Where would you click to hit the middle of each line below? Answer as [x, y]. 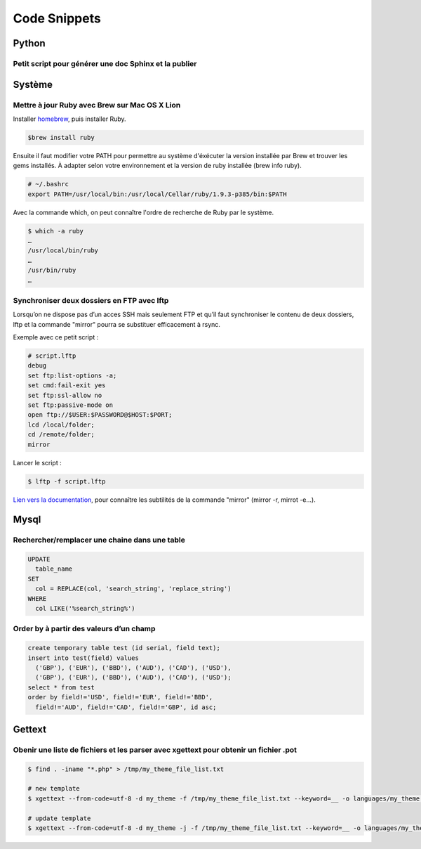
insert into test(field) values [83, 658]
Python [29, 43]
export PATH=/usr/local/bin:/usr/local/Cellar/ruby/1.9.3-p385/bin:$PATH [157, 194]
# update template [59, 818]
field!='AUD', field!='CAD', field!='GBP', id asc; [126, 707]
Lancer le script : [38, 462]
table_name [54, 569]
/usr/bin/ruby [52, 270]
